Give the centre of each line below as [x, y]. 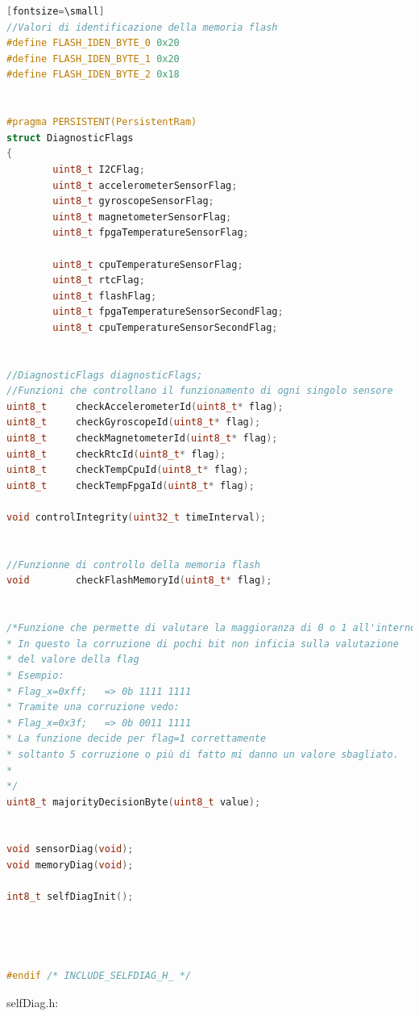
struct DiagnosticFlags [70, 138]
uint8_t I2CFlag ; [99, 169]
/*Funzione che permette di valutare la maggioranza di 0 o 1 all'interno [212, 628]
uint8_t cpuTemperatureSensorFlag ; [148, 264]
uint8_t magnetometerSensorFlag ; [142, 217]
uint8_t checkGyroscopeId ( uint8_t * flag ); [134, 422]
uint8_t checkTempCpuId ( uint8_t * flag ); [128, 470]
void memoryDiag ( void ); [70, 865]
